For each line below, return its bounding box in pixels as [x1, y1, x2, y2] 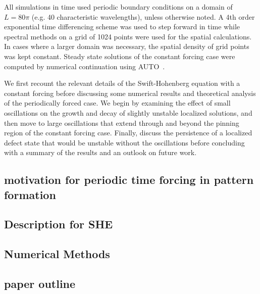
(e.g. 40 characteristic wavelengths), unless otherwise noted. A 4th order [31, 11, 255, 22]
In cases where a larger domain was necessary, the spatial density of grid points [4, 41, 249, 52]
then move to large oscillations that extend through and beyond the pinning [4, 117, 239, 128]
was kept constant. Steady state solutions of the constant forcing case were [4, 51, 235, 61]
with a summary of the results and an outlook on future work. [4, 147, 197, 158]
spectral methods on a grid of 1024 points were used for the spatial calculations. [4, 31, 252, 41]
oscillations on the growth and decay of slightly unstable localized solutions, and [4, 107, 252, 118]
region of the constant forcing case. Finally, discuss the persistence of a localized [4, 127, 252, 138]
